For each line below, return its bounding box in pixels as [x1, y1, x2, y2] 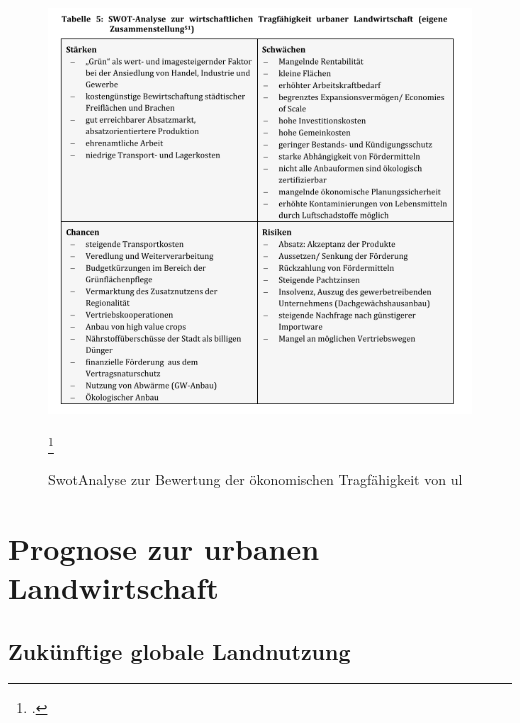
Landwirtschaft [8, 567, 219, 608]
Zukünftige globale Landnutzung [8, 635, 351, 666]
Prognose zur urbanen [8, 527, 320, 568]
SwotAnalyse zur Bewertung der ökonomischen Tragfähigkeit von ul [48, 469, 463, 490]
